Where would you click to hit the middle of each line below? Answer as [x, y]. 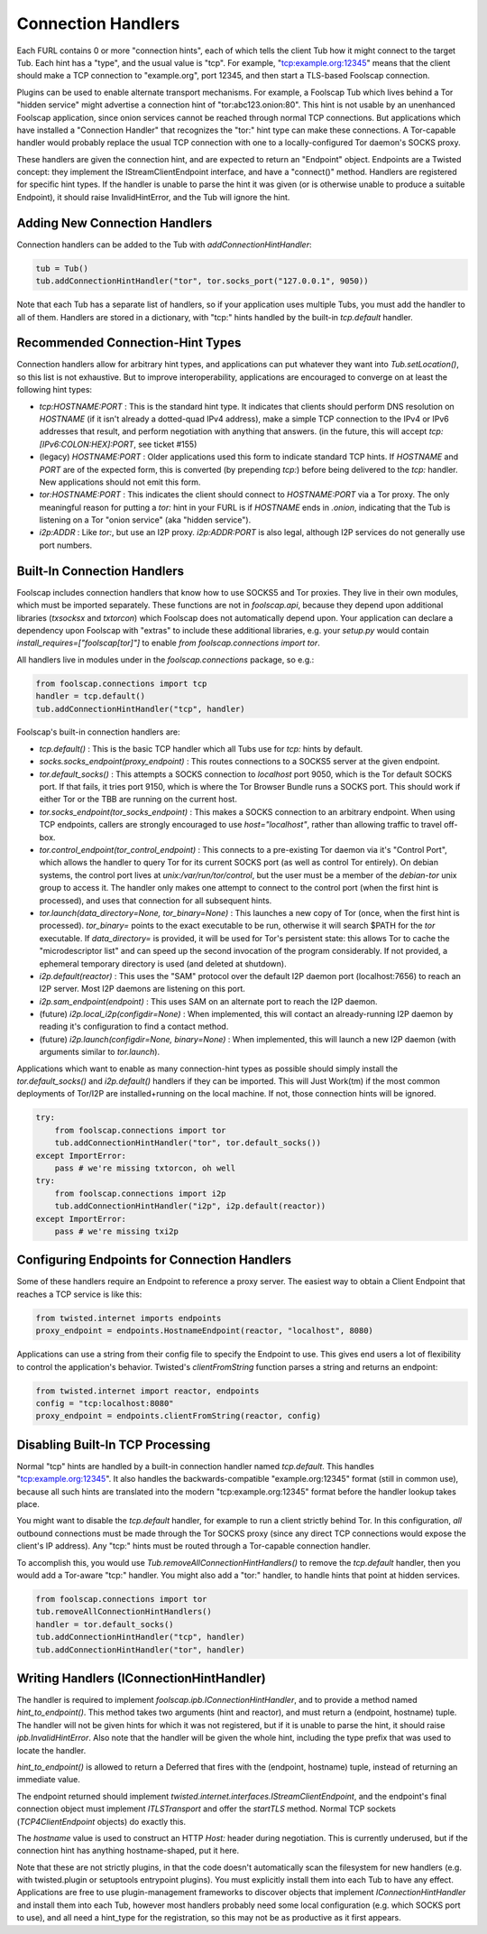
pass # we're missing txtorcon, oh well [145, 1168]
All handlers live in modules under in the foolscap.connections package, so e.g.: [165, 660]
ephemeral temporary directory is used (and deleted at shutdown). [163, 963]
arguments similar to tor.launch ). [100, 1052]
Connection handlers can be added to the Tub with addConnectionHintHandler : [164, 245]
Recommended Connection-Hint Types [129, 343]
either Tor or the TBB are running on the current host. [138, 800]
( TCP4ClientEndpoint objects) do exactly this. [101, 1821]
